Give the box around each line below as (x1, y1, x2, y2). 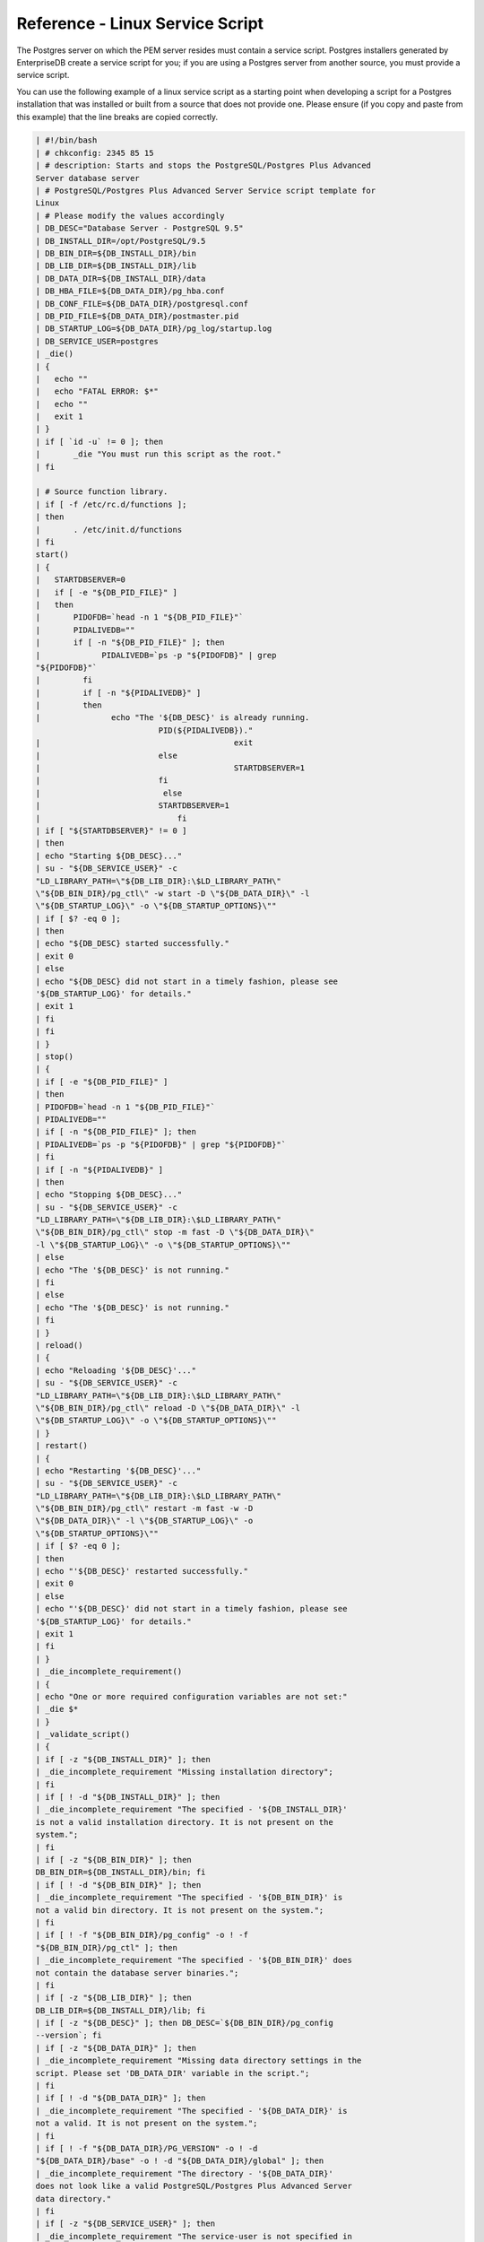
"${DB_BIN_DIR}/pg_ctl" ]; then (35, 1942, 178, 1952)
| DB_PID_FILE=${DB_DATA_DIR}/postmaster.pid (35, 310, 239, 321)
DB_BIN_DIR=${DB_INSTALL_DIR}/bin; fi (35, 1867, 206, 1878)
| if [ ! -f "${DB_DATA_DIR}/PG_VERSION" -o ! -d (35, 2143, 258, 2153)
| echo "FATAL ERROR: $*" (35, 387, 159, 396)
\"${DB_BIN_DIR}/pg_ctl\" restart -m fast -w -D (35, 1503, 254, 1514)
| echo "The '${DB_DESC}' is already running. (35, 713, 310, 723)
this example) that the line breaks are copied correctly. (16, 111, 219, 122)
